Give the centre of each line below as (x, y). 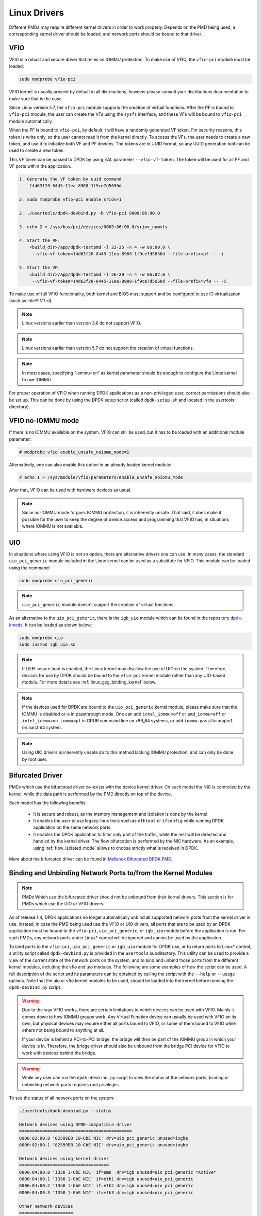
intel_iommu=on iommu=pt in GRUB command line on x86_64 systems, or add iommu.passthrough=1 (128, 720)
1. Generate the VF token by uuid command (70, 179)
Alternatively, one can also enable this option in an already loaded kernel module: (90, 465)
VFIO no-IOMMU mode (44, 421)
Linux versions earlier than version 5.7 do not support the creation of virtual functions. (108, 348)
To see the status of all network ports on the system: (62, 1098)
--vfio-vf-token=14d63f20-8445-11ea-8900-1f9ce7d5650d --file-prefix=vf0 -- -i (129, 281)
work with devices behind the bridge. (59, 1053)
